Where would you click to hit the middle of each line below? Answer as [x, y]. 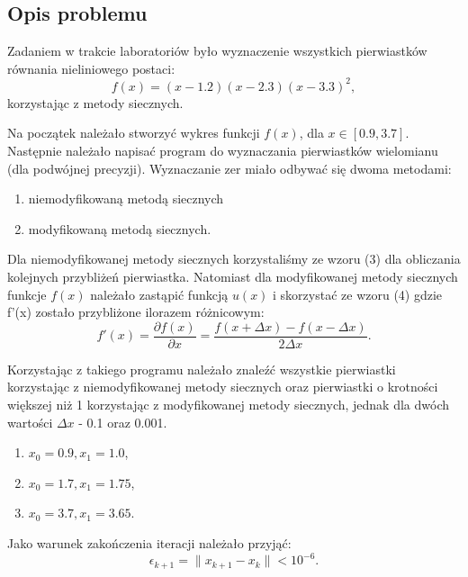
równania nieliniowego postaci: [91, 68]
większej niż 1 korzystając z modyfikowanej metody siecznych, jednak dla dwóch [229, 405]
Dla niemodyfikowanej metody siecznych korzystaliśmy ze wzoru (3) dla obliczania [234, 259]
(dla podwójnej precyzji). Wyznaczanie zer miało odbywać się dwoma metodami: [229, 168]
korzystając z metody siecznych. [95, 102]
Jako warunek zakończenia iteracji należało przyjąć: [149, 543]
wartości [30, 422]
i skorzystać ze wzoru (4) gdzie [358, 294]
